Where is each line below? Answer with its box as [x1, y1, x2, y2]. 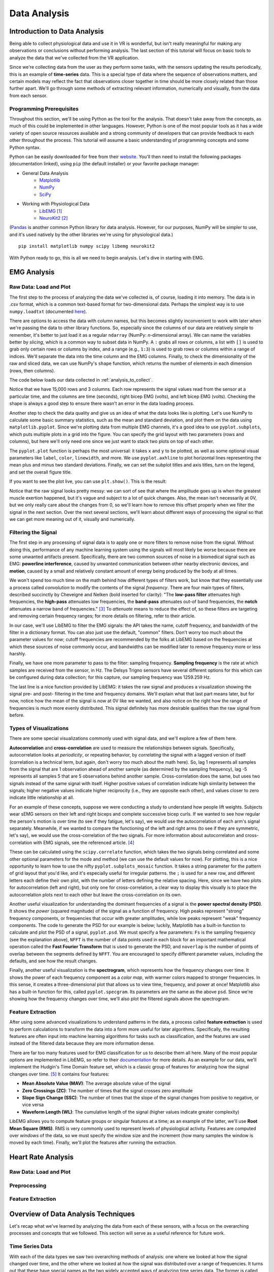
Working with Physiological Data [22, 201, 90, 207]
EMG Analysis [9, 268, 55, 277]
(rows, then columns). [9, 367, 55, 373]
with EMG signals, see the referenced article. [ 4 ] [33, 840, 134, 846]
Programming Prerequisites [9, 105, 79, 112]
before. [9, 712, 25, 718]
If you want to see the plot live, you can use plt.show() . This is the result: [9, 478, 167, 484]
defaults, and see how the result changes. [9, 958, 97, 964]
